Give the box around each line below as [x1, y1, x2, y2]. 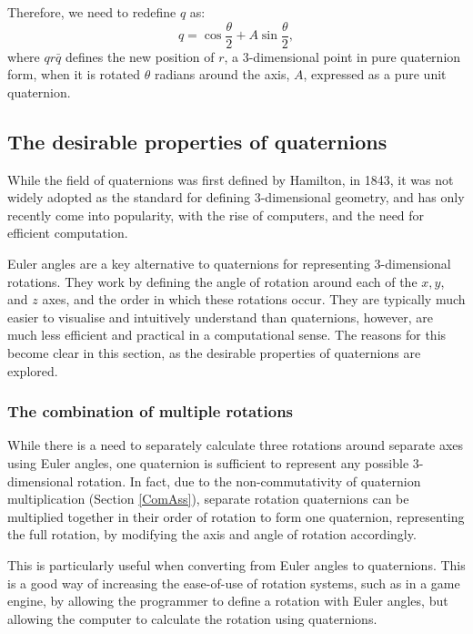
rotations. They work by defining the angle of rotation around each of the [7, 271, 418, 291]
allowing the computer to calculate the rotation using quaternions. [7, 608, 377, 628]
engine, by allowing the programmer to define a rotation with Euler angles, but [7, 591, 448, 610]
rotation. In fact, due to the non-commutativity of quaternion [77, 471, 421, 490]
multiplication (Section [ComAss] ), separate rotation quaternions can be [7, 489, 409, 508]
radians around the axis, [154, 65, 290, 84]
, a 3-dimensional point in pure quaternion [224, 46, 461, 66]
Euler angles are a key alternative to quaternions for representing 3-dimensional [7, 254, 451, 273]
